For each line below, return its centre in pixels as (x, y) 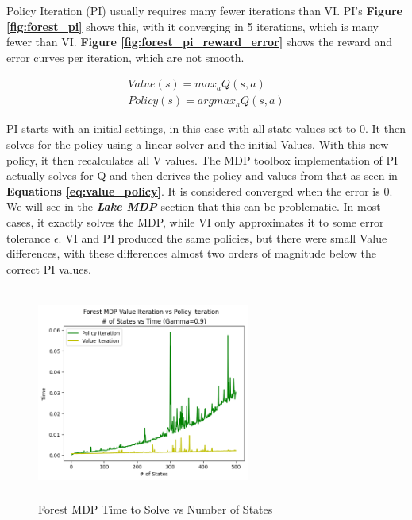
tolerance (29, 237)
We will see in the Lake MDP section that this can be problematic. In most (194, 206)
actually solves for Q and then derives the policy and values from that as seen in (202, 175)
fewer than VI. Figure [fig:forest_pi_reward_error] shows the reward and (200, 42)
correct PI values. (49, 268)
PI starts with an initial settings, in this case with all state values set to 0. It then (206, 128)
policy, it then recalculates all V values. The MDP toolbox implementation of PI (202, 159)
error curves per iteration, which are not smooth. (125, 57)
